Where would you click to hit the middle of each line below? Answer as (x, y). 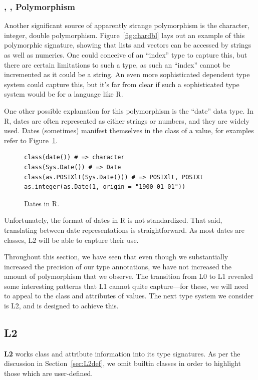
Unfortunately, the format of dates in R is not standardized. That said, (113, 220)
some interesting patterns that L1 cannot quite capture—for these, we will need (126, 286)
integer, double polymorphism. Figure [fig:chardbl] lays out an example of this (124, 35)
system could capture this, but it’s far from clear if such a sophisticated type (122, 84)
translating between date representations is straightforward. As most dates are (124, 230)
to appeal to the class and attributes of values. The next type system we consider (129, 296)
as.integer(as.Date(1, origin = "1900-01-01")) (105, 187)
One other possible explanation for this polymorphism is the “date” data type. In (129, 110)
